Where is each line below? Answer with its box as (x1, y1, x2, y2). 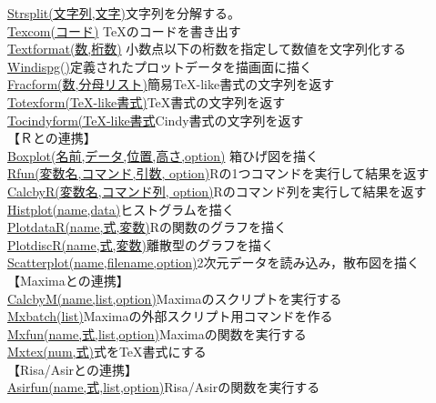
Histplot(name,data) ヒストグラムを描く (7, 199, 235, 218)
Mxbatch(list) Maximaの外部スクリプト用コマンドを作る (7, 307, 333, 326)
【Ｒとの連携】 (7, 128, 96, 147)
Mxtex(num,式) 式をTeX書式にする (7, 342, 207, 361)
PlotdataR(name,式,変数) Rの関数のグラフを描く (7, 217, 288, 237)
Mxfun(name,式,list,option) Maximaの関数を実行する (7, 324, 307, 343)
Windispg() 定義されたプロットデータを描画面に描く (7, 56, 312, 76)
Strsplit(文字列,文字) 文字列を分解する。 (7, 4, 241, 22)
